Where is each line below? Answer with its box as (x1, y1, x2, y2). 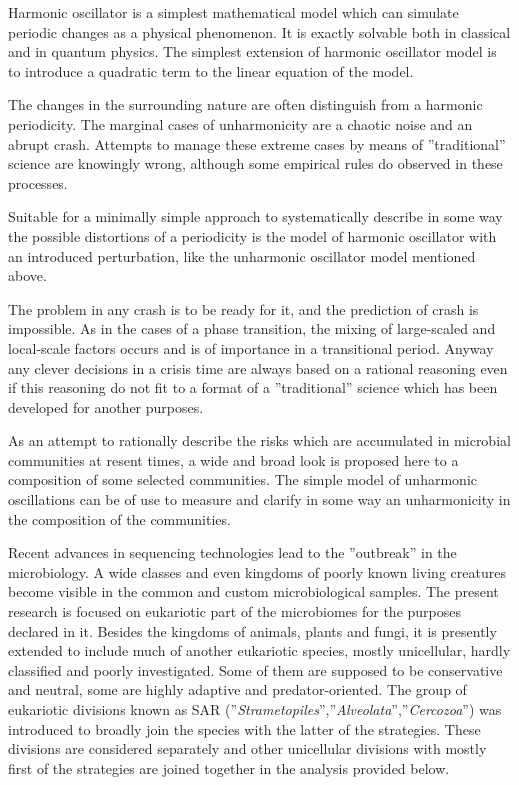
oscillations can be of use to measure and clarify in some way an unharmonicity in (8, 489, 511, 510)
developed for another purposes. (8, 396, 204, 417)
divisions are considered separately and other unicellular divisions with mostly (8, 738, 487, 759)
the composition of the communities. (8, 508, 231, 529)
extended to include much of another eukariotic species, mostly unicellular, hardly (8, 640, 511, 661)
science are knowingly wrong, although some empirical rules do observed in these (8, 153, 503, 174)
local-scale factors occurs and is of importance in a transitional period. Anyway (8, 337, 494, 358)
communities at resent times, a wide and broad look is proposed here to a (8, 449, 459, 470)
